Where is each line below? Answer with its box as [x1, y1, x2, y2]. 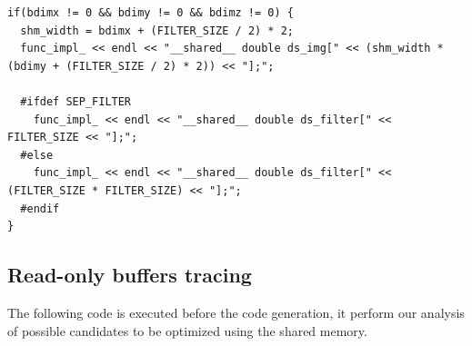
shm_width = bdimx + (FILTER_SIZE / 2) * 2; [20, 24, 294, 37]
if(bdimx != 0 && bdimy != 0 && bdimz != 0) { [7, 6, 294, 19]
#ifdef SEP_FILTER [20, 94, 132, 108]
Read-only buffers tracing [7, 261, 252, 289]
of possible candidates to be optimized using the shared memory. [7, 321, 367, 340]
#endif [20, 202, 60, 215]
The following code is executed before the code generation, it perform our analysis [7, 302, 465, 321]
